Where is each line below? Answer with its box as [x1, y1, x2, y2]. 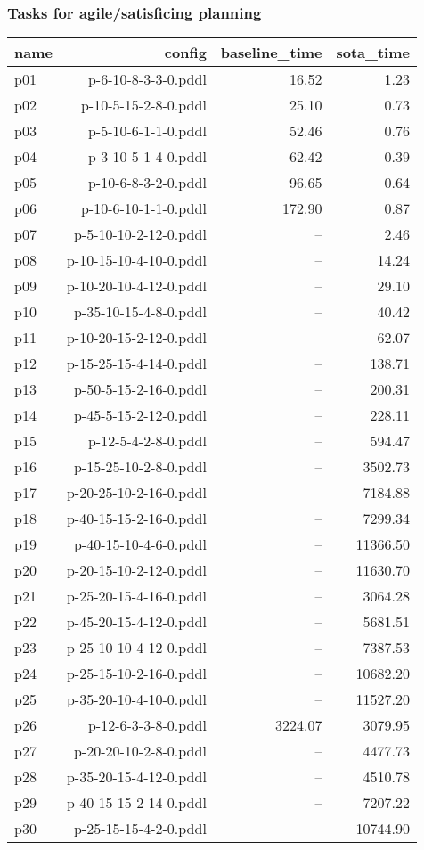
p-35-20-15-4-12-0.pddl [66, 766, 207, 788]
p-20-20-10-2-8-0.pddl [73, 740, 207, 762]
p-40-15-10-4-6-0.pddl [73, 534, 207, 555]
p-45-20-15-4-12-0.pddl [66, 611, 207, 633]
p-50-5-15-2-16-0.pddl [73, 379, 207, 400]
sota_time [336, 42, 410, 63]
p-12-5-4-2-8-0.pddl [87, 430, 207, 452]
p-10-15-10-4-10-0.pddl [66, 249, 207, 271]
